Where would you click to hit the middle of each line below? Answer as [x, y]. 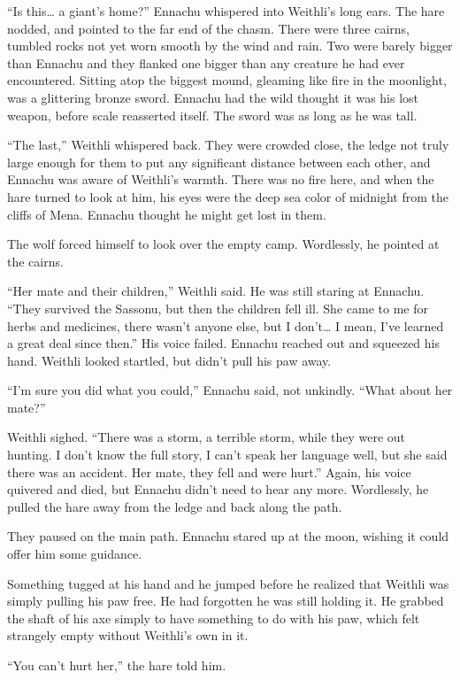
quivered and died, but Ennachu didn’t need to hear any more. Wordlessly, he [218, 489]
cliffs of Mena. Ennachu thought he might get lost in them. [167, 214]
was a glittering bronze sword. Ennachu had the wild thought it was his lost [213, 97]
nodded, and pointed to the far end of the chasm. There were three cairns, [208, 28]
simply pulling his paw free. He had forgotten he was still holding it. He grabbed [226, 601]
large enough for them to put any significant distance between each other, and [219, 162]
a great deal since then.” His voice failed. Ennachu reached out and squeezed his [223, 343]
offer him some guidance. [75, 554]
